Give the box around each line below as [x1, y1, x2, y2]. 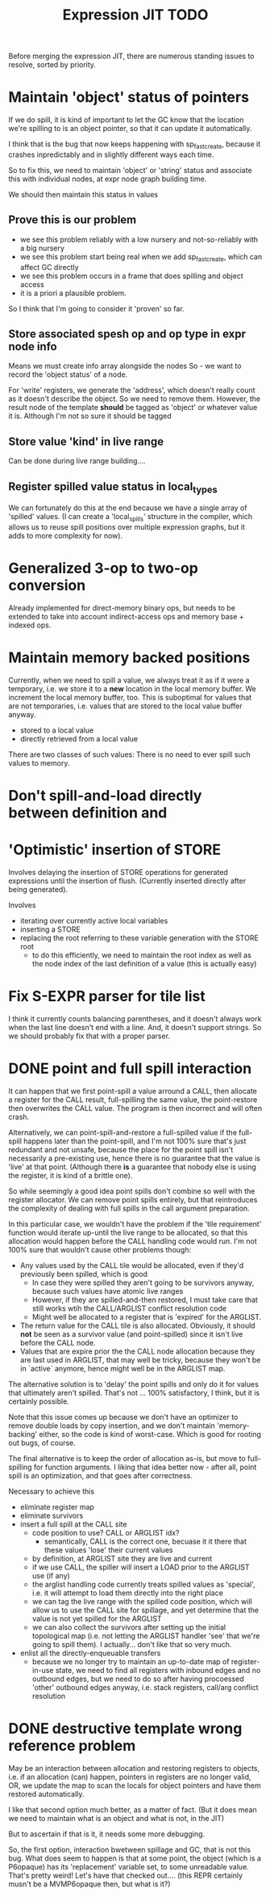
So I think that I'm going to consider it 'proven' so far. [8, 303, 185, 313]
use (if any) [31, 1570, 70, 1580]
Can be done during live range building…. [8, 456, 146, 466]
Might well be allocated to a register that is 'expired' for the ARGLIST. [31, 1312, 262, 1321]
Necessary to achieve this [8, 1486, 95, 1496]
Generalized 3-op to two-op [8, 560, 199, 577]
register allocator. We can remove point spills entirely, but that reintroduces [8, 1194, 258, 1204]
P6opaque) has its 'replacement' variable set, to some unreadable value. [8, 1861, 250, 1871]
